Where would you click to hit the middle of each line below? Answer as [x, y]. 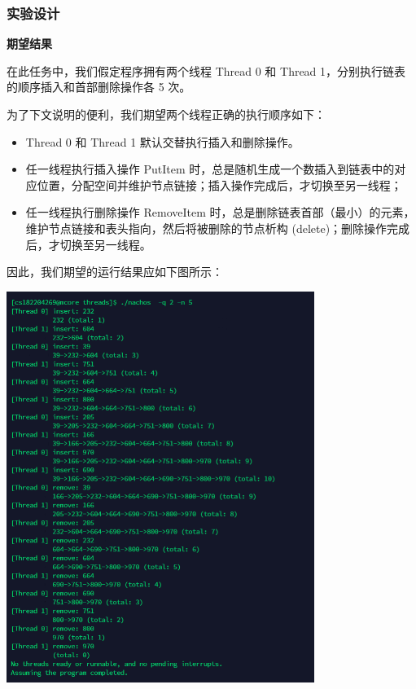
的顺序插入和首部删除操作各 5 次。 [99, 87]
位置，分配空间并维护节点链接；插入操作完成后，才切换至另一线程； [219, 184]
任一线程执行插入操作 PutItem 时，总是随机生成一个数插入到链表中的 [210, 169]
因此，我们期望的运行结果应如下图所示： [115, 272]
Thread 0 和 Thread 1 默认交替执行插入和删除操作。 [162, 141]
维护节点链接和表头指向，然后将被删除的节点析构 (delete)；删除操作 [206, 228]
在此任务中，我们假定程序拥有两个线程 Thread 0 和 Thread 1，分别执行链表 [206, 70]
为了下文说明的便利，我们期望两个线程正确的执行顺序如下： [166, 114]
